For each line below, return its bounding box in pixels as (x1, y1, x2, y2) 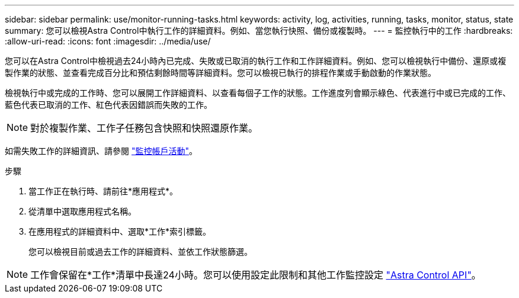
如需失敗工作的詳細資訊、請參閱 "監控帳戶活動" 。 (5, 146, 197, 156)
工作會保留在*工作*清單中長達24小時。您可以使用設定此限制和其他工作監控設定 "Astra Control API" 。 (30, 269, 481, 281)
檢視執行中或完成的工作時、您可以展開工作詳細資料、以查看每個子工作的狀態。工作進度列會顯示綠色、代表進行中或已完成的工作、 (5, 88, 511, 98)
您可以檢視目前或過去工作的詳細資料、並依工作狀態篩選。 (28, 246, 252, 257)
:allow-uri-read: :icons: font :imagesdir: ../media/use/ (5, 36, 211, 46)
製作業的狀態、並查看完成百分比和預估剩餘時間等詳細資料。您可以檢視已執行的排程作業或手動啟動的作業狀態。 (5, 68, 436, 78)
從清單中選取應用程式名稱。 (28, 206, 136, 216)
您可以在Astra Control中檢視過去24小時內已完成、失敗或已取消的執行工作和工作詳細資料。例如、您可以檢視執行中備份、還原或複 (5, 56, 507, 66)
